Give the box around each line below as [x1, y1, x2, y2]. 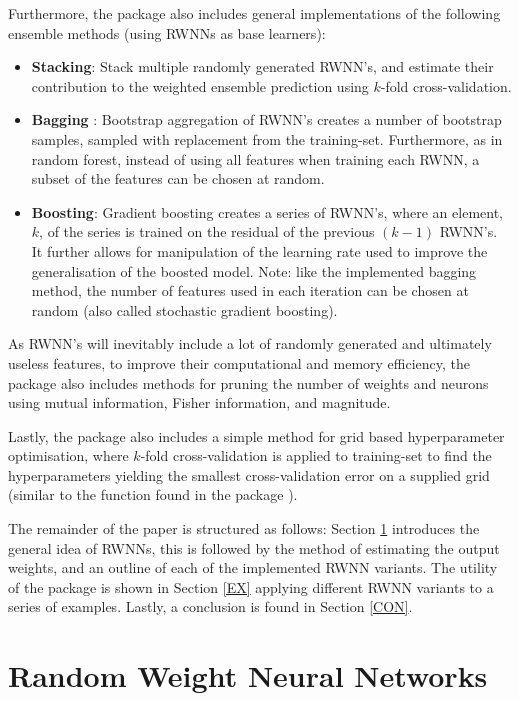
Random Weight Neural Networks [8, 655, 488, 696]
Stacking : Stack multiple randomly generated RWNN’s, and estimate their [31, 56, 494, 77]
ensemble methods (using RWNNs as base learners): [8, 22, 326, 43]
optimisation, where [8, 445, 129, 466]
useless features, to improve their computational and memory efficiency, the [8, 352, 471, 373]
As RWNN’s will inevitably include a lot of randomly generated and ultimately [8, 333, 492, 354]
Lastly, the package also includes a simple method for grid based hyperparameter [8, 425, 505, 446]
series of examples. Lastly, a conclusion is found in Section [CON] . [8, 596, 413, 617]
